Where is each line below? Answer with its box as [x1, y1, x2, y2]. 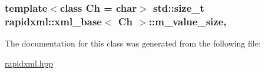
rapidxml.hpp [5, 57, 54, 69]
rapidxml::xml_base [5, 14, 102, 28]
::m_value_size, [148, 14, 227, 28]
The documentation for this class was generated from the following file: [5, 37, 261, 49]
